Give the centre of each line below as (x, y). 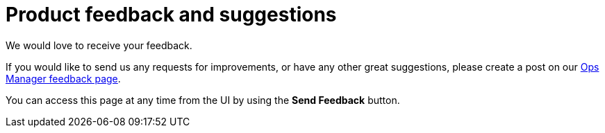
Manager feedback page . (63, 78)
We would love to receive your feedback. (99, 45)
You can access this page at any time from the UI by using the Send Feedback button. (203, 100)
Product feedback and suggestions (171, 15)
